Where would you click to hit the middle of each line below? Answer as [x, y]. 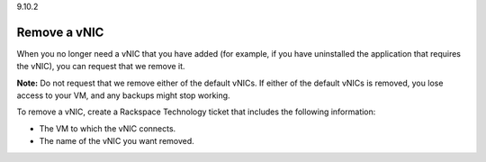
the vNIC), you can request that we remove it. [101, 67]
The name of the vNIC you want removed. [117, 141]
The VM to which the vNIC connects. [108, 128]
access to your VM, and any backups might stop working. [123, 95]
